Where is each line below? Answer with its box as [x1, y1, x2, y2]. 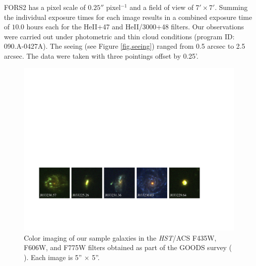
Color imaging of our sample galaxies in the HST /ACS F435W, [24, 232, 217, 243]
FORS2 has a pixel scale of [4, 2, 86, 12]
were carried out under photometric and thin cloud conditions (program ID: [4, 31, 235, 41]
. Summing [214, 2, 248, 12]
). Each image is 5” [24, 252, 82, 262]
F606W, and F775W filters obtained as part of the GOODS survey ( [24, 242, 232, 253]
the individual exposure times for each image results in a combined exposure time [4, 11, 252, 22]
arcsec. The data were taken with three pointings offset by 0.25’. [4, 50, 198, 61]
